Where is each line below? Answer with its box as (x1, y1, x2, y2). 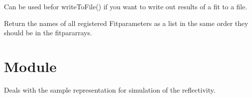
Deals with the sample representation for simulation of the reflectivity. (4, 84, 216, 95)
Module (4, 56, 57, 76)
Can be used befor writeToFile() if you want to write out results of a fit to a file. (4, 1, 248, 11)
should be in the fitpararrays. (4, 27, 92, 38)
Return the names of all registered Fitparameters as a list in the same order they (4, 18, 249, 28)
